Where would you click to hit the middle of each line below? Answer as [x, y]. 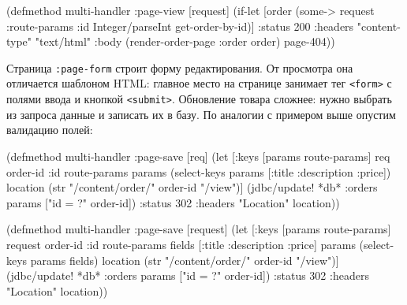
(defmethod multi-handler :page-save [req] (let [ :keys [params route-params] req [198, 156]
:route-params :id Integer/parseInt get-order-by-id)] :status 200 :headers [180, 26]
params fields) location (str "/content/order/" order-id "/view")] [185, 260]
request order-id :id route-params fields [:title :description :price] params [181, 244]
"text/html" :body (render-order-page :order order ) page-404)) [185, 41]
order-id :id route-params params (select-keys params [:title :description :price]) [199, 171]
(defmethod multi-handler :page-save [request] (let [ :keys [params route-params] [199, 229]
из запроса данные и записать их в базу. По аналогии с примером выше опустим [201, 114]
